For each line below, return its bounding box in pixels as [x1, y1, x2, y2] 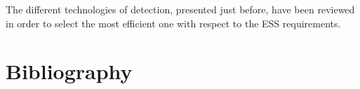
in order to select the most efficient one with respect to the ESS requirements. [6, 15, 341, 30]
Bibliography [6, 57, 133, 85]
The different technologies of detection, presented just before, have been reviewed [6, 2, 355, 16]
